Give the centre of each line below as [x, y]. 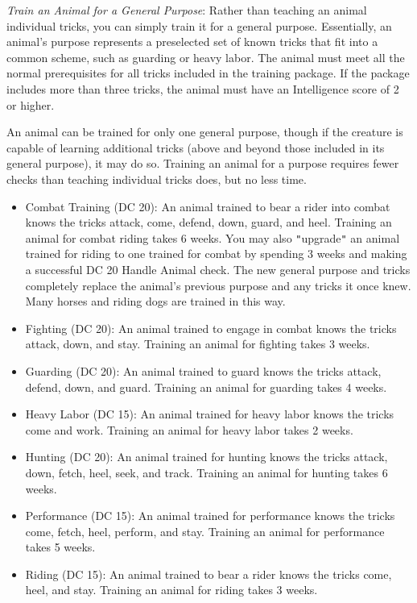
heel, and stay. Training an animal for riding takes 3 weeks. [171, 590]
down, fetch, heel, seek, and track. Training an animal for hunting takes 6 [206, 472]
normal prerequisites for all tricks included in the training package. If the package [208, 73]
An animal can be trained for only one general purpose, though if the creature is [205, 132]
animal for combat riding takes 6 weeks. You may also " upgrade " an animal [213, 237]
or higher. [31, 104]
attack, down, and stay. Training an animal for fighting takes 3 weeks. [198, 344]
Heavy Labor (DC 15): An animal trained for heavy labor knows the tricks [210, 414]
